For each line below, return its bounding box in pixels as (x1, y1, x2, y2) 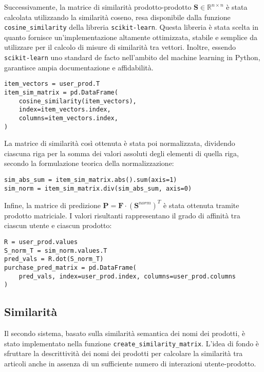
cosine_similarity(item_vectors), (18, 97, 137, 105)
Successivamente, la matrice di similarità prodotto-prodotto (4, 2, 192, 12)
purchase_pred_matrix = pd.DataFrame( (4, 264, 137, 271)
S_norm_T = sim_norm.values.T (4, 247, 107, 254)
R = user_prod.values (4, 238, 78, 246)
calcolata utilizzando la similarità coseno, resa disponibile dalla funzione (4, 11, 231, 22)
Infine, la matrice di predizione (4, 199, 101, 210)
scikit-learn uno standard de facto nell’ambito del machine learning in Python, (4, 52, 260, 63)
